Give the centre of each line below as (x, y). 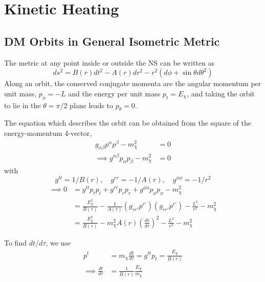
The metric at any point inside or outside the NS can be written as (109, 62)
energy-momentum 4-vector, (48, 133)
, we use (58, 243)
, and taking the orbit (221, 93)
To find (15, 243)
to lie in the (23, 105)
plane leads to (91, 105)
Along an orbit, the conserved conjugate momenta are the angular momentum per (133, 83)
